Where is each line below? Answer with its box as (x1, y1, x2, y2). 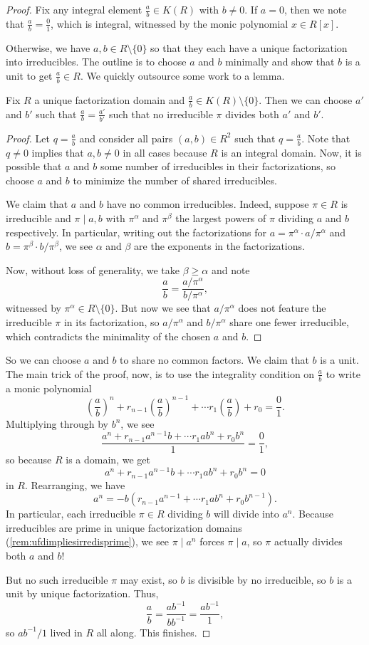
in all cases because (123, 145, 207, 159)
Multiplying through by (6, 416, 108, 431)
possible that (6, 159, 62, 174)
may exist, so (120, 572, 177, 587)
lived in (50, 624, 83, 639)
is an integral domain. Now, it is (221, 145, 362, 159)
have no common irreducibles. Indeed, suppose (106, 196, 309, 211)
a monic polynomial (6, 380, 92, 395)
